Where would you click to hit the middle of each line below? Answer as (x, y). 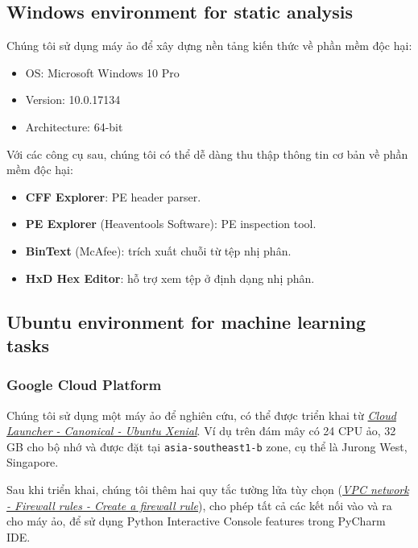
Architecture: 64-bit (74, 126)
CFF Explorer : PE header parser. (113, 196)
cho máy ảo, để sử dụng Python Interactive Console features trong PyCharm (196, 521)
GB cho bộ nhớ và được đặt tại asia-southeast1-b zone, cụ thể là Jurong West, (207, 446)
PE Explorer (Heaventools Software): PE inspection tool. (171, 224)
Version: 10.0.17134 (73, 100)
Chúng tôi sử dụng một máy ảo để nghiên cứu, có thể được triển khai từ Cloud (201, 415)
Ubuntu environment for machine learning (186, 321)
